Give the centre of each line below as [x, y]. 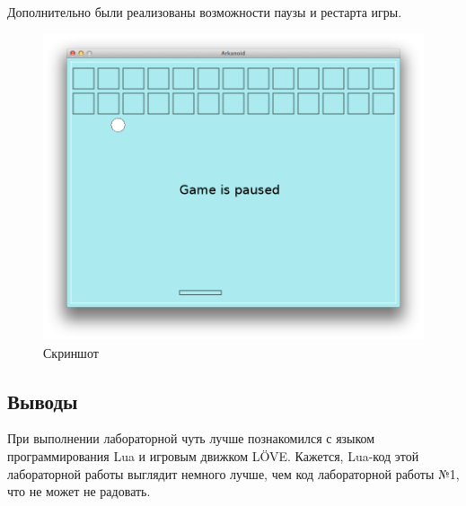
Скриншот [71, 352]
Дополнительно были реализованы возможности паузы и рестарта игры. [205, 12]
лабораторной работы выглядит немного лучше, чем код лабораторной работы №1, [233, 473]
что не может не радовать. [79, 491]
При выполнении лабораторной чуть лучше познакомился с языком [191, 438]
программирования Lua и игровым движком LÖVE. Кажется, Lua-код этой [213, 456]
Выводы [43, 401]
